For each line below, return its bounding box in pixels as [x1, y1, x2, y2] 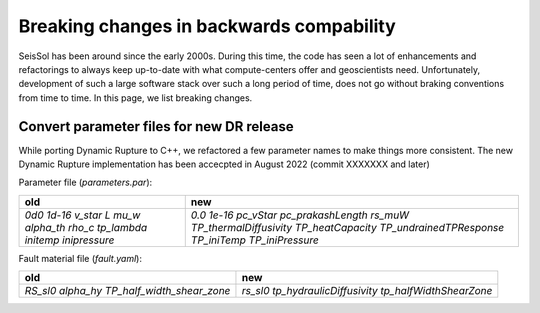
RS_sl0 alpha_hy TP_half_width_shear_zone [24, 284, 231, 298]
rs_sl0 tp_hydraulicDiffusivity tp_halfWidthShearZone [241, 284, 493, 298]
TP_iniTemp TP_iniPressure [190, 233, 319, 247]
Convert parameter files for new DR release [18, 118, 294, 135]
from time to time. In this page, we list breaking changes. [18, 91, 253, 104]
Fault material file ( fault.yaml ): [18, 252, 142, 264]
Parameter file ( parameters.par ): [18, 176, 153, 189]
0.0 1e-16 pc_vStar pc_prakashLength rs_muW [190, 208, 410, 222]
